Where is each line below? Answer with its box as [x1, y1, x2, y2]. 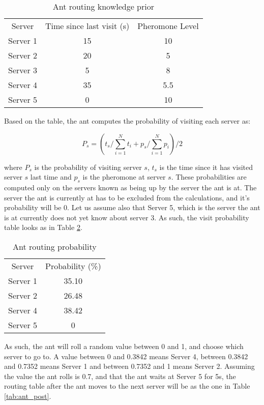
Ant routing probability [13, 240, 97, 252]
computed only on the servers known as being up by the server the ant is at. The [4, 182, 257, 192]
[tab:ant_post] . [4, 390, 51, 401]
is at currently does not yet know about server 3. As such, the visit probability [4, 212, 249, 222]
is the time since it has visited [159, 161, 253, 172]
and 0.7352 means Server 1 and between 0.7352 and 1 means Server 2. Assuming [4, 361, 255, 371]
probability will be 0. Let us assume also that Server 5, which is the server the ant [4, 202, 260, 213]
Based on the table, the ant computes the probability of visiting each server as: [4, 115, 251, 126]
